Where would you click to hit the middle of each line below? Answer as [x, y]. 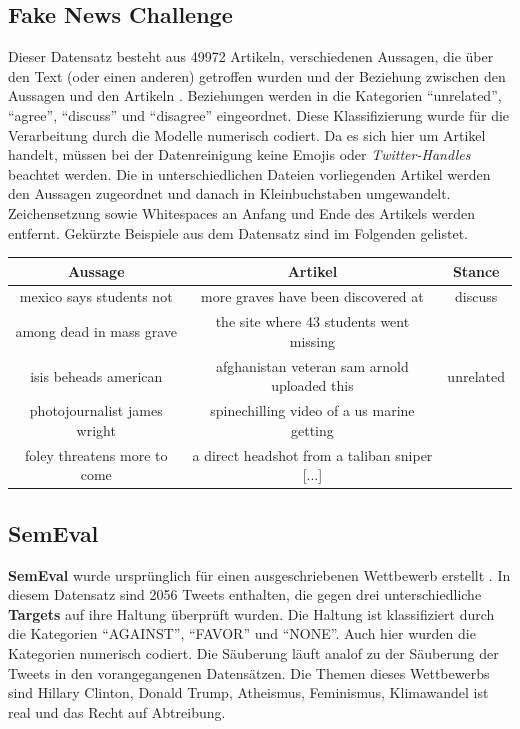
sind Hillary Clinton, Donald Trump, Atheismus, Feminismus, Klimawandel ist [248, 692]
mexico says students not [96, 296]
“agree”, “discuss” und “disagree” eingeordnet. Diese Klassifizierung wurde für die [259, 114]
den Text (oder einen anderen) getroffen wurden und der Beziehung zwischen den [257, 75]
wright [96, 429]
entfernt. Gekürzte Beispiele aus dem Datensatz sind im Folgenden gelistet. [238, 232]
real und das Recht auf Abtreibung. [117, 711]
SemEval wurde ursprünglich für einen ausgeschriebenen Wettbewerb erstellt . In [259, 574]
